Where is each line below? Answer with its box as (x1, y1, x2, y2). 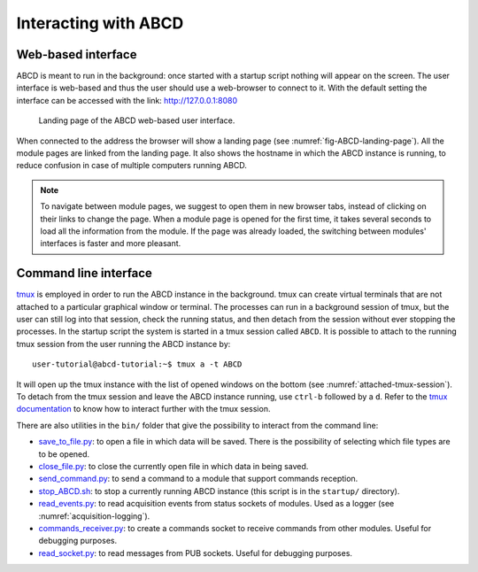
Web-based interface (16, 47, 137, 62)
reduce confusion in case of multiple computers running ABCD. (16, 160, 247, 171)
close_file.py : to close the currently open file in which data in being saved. (38, 460, 309, 471)
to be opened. (38, 448, 90, 460)
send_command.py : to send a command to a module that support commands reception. (38, 474, 358, 484)
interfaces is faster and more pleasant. (40, 238, 181, 249)
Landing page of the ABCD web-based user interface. (38, 115, 235, 126)
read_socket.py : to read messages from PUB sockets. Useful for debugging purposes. (38, 547, 353, 558)
